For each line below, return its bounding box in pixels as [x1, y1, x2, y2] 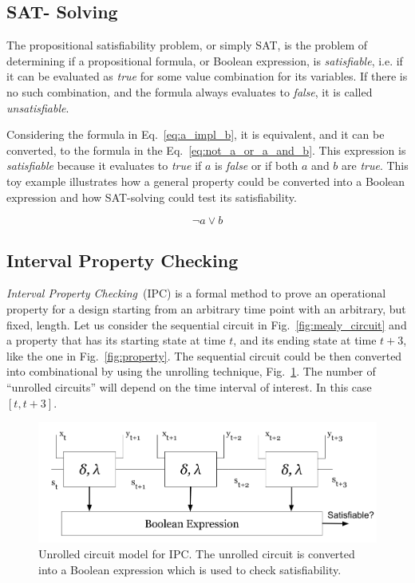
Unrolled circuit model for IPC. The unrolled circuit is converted [38, 546, 355, 562]
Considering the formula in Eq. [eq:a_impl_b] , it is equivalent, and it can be [6, 126, 385, 143]
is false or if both [215, 157, 298, 174]
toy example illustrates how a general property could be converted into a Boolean [6, 172, 405, 189]
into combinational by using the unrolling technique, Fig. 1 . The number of [6, 363, 376, 380]
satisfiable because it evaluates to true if [6, 157, 202, 174]
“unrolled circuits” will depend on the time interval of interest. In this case [6, 378, 372, 395]
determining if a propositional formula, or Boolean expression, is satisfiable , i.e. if [6, 52, 403, 69]
